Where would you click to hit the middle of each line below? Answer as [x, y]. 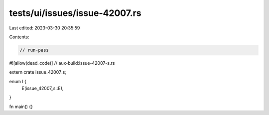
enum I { [18, 81]
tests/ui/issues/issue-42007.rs [75, 13]
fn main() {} [21, 107]
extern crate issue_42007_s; [38, 72]
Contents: [19, 37]
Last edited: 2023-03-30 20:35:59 [45, 28]
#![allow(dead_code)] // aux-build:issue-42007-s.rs [62, 63]
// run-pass [34, 50]
